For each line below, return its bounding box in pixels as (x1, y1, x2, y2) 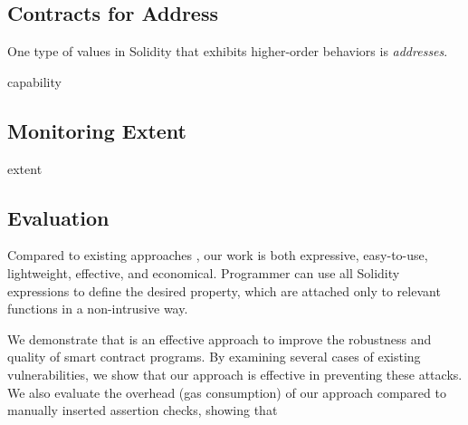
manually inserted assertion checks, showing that (7, 401, 278, 420)
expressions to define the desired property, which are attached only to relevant (7, 281, 441, 300)
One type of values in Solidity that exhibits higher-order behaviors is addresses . (7, 42, 448, 61)
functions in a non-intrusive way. (7, 299, 188, 318)
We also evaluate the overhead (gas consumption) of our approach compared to (7, 382, 446, 401)
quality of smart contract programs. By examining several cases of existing (7, 347, 421, 366)
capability (7, 72, 62, 91)
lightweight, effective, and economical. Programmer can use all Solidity (7, 263, 400, 282)
